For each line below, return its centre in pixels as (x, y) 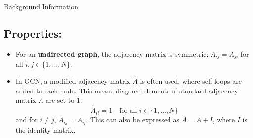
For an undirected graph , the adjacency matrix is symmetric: (112, 54)
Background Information (41, 6)
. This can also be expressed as (133, 119)
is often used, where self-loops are (191, 81)
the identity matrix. (45, 129)
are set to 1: (64, 100)
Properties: (33, 33)
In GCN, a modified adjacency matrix (73, 81)
